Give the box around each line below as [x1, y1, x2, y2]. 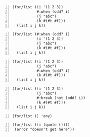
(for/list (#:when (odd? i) [12, 32, 70, 37]
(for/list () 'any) [12, 113, 52, 118]
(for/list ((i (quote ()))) [12, 122, 70, 128]
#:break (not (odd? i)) [36, 95, 86, 101]
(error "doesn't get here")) [14, 127, 75, 132]
